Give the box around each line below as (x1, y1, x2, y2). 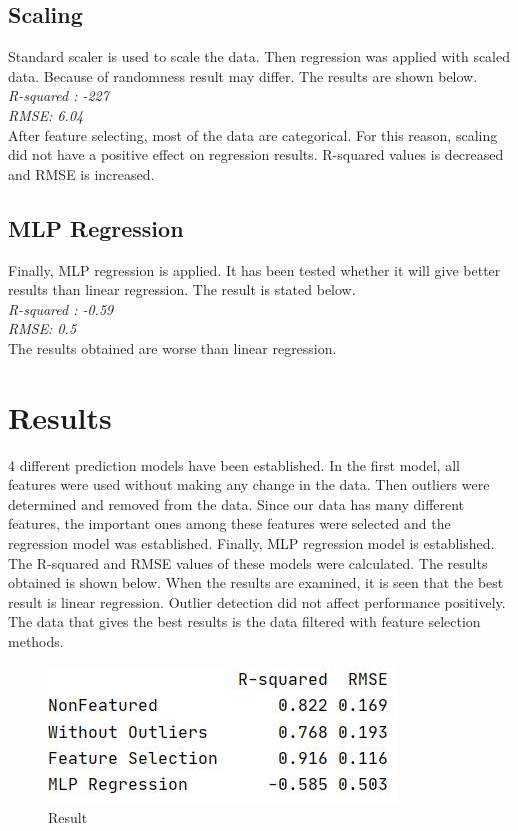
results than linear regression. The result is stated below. (8, 279, 356, 300)
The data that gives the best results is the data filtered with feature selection (8, 611, 481, 632)
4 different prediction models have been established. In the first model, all (8, 454, 460, 475)
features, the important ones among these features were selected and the (8, 513, 451, 534)
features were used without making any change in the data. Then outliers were (8, 474, 490, 495)
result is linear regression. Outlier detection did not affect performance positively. (8, 591, 506, 612)
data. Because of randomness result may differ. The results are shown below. (8, 65, 478, 86)
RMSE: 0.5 (8, 318, 77, 339)
